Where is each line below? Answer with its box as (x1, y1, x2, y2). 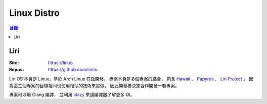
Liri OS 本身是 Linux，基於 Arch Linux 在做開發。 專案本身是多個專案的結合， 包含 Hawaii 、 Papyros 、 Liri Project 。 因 (9, 76, 254, 82)
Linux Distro (9, 7, 60, 18)
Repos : (9, 67, 24, 73)
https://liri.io (48, 59, 73, 65)
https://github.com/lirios (48, 67, 97, 73)
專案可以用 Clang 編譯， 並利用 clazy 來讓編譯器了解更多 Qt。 (9, 92, 135, 98)
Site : (9, 59, 19, 65)
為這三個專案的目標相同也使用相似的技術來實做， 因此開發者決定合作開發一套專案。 (9, 83, 179, 89)
